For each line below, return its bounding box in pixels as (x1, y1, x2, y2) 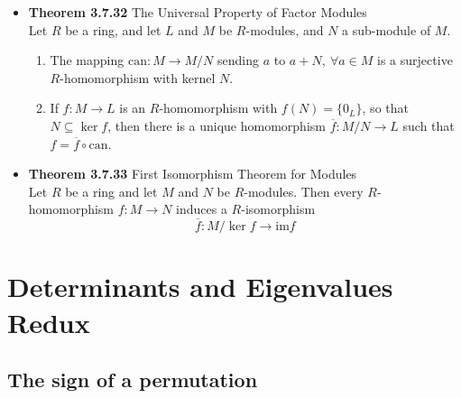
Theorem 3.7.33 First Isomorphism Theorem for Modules (28, 164, 357, 183)
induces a (176, 199, 227, 218)
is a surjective (377, 51, 453, 69)
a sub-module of (342, 20, 431, 39)
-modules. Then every (244, 181, 364, 200)
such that (402, 116, 455, 134)
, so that (362, 98, 409, 117)
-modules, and (245, 20, 324, 39)
